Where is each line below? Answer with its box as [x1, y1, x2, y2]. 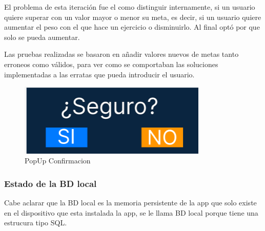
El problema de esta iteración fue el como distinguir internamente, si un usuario [4, 2, 255, 12]
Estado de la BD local [4, 177, 97, 190]
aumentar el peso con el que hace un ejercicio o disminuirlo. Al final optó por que [4, 22, 260, 32]
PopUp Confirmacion [25, 155, 91, 166]
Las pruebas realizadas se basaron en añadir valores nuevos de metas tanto [4, 49, 239, 59]
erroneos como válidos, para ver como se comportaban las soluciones [4, 58, 218, 69]
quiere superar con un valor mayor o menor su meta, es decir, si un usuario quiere [4, 11, 261, 22]
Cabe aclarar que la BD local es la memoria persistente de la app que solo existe [4, 197, 257, 208]
